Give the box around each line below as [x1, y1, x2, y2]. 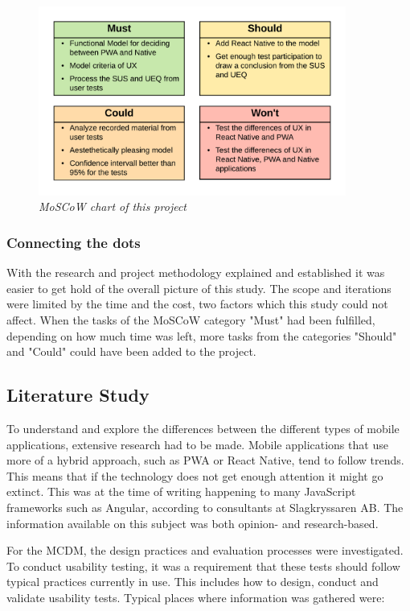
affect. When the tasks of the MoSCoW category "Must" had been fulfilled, [6, 311, 375, 328]
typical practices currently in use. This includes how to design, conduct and [6, 573, 379, 590]
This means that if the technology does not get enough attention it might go [6, 467, 383, 484]
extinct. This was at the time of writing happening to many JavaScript [6, 483, 356, 500]
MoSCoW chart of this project [39, 198, 187, 215]
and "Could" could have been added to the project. [6, 343, 256, 360]
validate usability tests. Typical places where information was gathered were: [6, 588, 385, 605]
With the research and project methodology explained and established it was [6, 264, 385, 281]
